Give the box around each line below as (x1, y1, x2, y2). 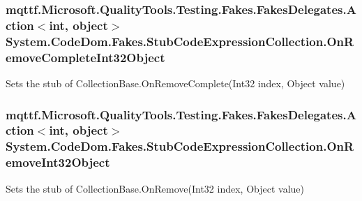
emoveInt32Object (6, 154, 110, 171)
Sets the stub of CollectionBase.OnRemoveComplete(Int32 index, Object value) (6, 75, 345, 90)
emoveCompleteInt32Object (6, 48, 165, 66)
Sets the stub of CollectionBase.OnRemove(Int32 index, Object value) (6, 181, 304, 195)
